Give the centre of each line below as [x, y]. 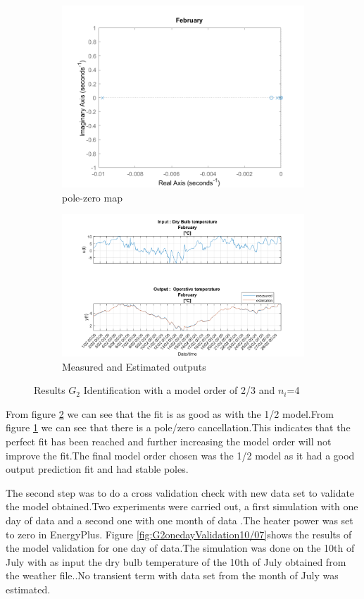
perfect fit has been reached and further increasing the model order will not [169, 441]
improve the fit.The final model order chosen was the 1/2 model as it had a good [180, 455]
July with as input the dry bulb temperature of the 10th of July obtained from [176, 561]
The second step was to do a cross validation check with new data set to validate [180, 492]
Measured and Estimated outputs [134, 366]
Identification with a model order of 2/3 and [179, 390]
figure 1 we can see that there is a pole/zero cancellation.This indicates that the [178, 427]
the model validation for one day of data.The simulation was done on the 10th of [180, 548]
